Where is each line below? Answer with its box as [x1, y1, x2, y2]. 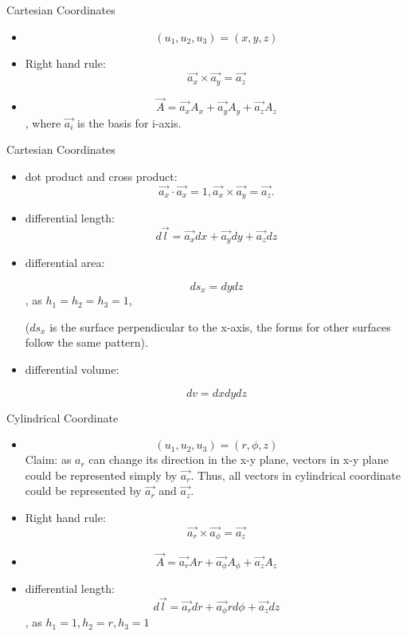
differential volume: [25, 361, 119, 378]
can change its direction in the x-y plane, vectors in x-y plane [88, 451, 389, 468]
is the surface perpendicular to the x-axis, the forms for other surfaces [49, 318, 391, 335]
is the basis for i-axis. [77, 114, 182, 131]
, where [25, 114, 61, 131]
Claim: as [25, 451, 72, 468]
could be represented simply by [25, 466, 178, 483]
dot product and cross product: [25, 167, 178, 184]
